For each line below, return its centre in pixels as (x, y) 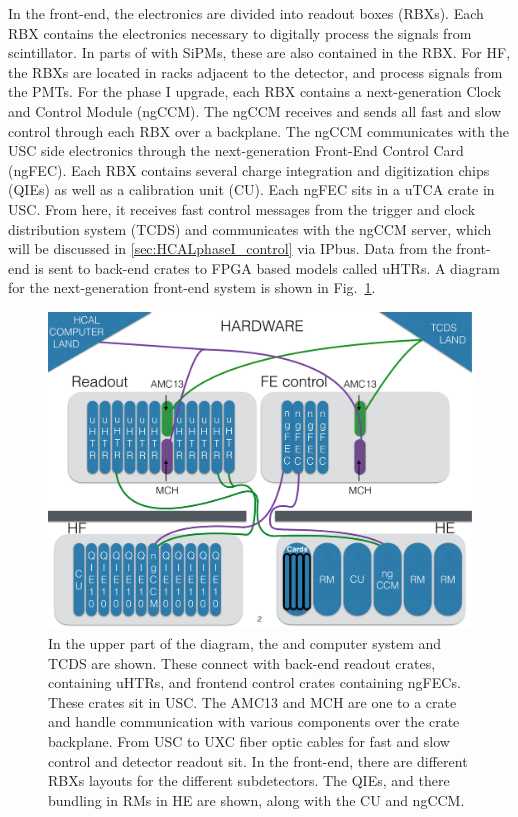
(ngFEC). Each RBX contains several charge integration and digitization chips (249, 169)
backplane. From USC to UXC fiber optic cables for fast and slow (249, 741)
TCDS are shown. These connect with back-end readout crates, (242, 662)
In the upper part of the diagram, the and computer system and (245, 643)
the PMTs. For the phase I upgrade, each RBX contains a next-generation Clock (255, 91)
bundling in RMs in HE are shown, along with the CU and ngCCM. (256, 799)
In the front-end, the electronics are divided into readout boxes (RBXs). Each (246, 13)
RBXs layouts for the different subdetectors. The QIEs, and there (249, 780)
